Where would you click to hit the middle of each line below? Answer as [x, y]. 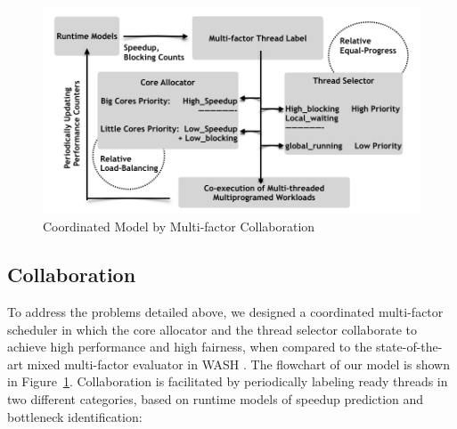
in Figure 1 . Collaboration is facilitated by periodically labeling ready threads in [228, 381]
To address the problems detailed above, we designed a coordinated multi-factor [225, 312]
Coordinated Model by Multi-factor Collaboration [179, 227]
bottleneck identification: [75, 416]
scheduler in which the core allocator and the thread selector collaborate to [212, 329]
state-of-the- [409, 347]
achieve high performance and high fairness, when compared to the [190, 347]
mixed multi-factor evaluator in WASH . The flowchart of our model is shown [238, 364]
